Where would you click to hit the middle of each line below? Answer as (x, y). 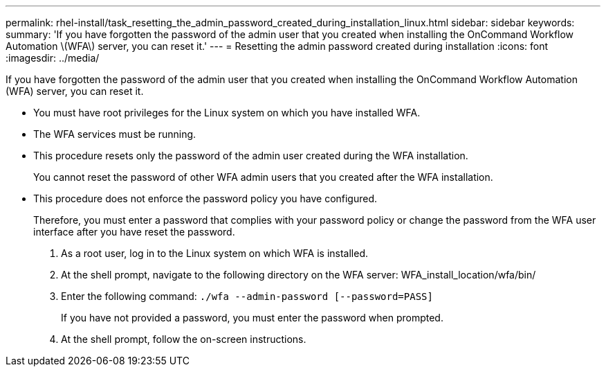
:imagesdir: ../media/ (53, 58)
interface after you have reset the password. (134, 232)
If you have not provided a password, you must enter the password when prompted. (252, 318)
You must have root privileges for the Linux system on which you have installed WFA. (227, 113)
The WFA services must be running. (115, 134)
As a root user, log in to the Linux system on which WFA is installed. (215, 253)
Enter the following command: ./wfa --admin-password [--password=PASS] (247, 296)
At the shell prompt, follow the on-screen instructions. (184, 339)
